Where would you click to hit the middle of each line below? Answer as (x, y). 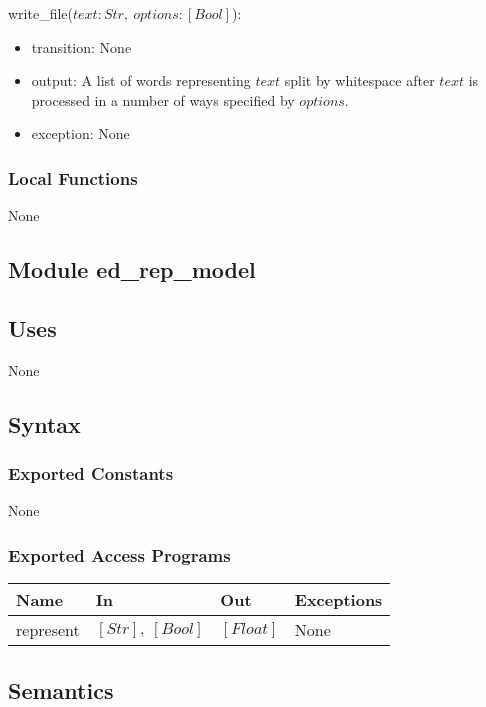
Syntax (44, 423)
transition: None (81, 46)
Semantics (61, 689)
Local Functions (73, 177)
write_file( (40, 13)
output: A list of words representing (141, 80)
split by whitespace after (359, 80)
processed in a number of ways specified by (163, 99)
